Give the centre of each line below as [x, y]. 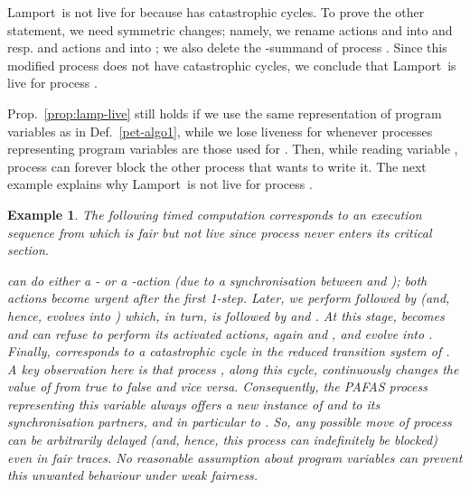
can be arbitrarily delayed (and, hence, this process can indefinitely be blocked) [222, 440]
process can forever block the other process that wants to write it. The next [217, 166]
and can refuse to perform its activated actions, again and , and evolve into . [220, 333]
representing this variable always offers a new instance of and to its [194, 404]
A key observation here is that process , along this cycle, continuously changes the [233, 368]
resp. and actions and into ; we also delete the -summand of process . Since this [227, 47]
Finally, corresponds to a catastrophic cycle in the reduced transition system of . [229, 351]
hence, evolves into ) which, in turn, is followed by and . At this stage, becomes [226, 315]
